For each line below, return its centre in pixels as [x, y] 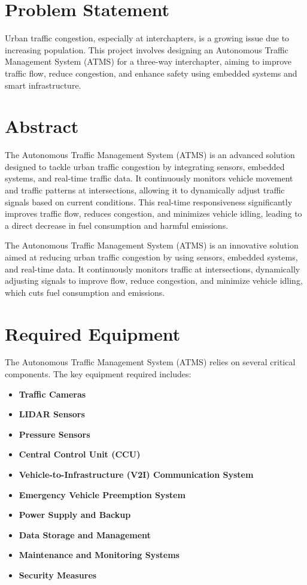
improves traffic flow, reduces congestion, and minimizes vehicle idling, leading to [153, 213]
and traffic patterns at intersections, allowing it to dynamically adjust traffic [145, 190]
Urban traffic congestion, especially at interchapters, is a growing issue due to [147, 38]
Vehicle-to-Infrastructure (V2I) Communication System [136, 475]
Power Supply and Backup [75, 515]
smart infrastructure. [43, 85]
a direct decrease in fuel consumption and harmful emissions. [117, 225]
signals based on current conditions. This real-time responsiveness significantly [149, 201]
